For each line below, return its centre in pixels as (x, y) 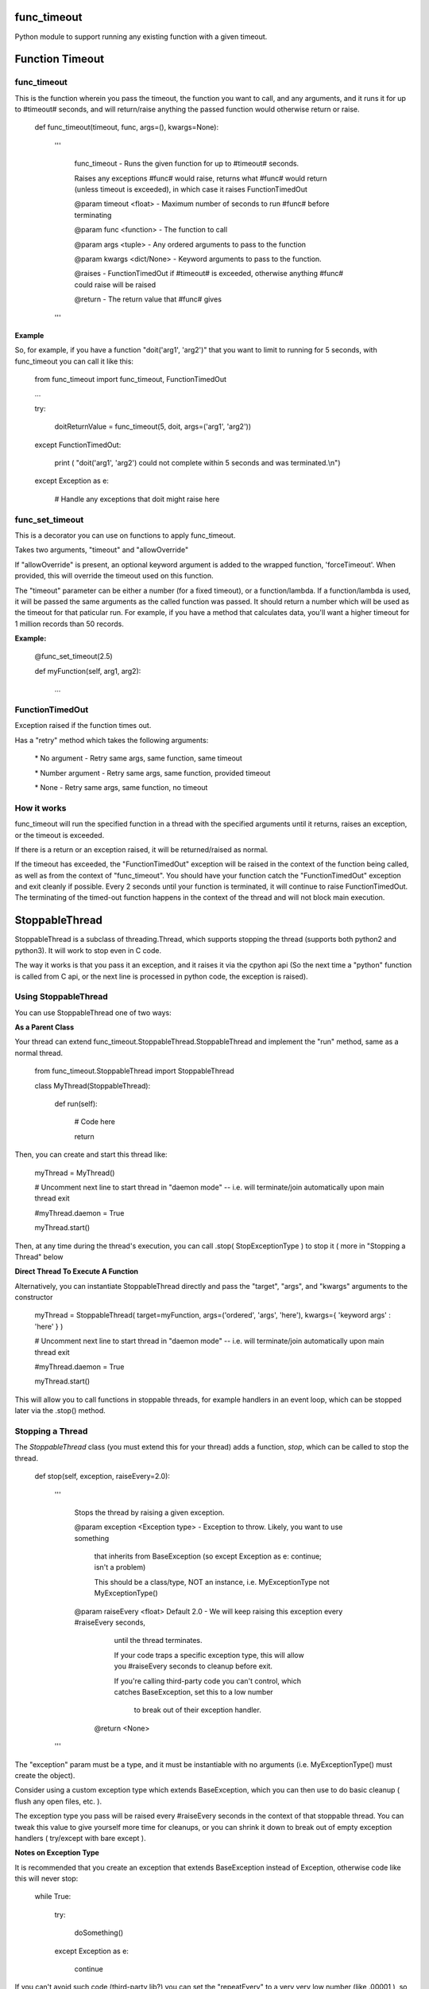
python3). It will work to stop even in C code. (88, 950)
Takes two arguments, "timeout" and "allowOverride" (102, 550)
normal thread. (39, 1053)
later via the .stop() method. (60, 1411)
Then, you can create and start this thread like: (91, 1154)
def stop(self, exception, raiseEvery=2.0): (102, 1477)
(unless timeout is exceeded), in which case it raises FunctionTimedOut (191, 189)
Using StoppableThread (62, 997)
